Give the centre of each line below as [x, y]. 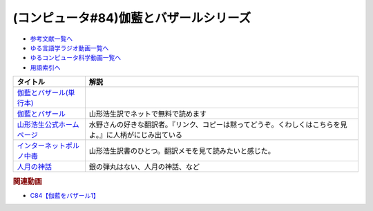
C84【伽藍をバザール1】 [65, 195]
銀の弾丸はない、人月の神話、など [144, 167]
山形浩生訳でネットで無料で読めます [148, 114]
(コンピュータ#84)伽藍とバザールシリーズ [132, 18]
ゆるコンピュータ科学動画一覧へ [75, 58]
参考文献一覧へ [51, 39]
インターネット [41, 146]
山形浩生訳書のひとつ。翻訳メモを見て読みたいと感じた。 [182, 151]
